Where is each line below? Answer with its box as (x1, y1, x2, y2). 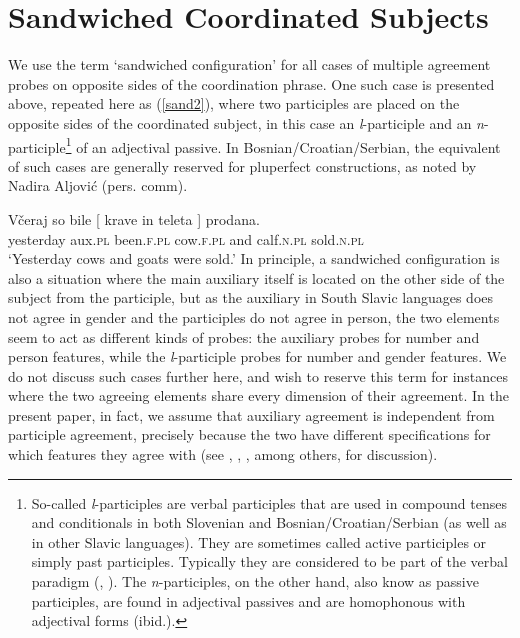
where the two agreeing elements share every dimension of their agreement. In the (8, 385, 509, 406)
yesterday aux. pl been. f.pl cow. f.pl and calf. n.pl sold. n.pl (8, 228, 364, 249)
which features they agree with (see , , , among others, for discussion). (8, 444, 438, 465)
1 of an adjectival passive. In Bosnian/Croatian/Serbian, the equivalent (65, 133, 501, 157)
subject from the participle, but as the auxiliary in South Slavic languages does (8, 287, 494, 308)
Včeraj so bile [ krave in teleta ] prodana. (8, 208, 260, 229)
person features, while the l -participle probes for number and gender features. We (8, 346, 507, 367)
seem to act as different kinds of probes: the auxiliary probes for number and (8, 326, 480, 347)
